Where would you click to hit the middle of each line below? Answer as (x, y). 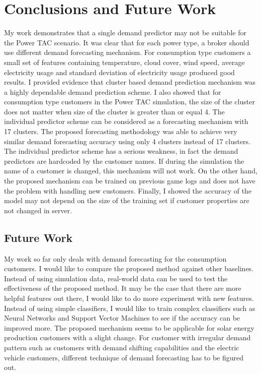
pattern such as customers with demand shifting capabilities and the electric (122, 347)
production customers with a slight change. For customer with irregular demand (127, 337)
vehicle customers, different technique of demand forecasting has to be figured (124, 357)
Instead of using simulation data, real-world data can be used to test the (116, 278)
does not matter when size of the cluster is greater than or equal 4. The (114, 111)
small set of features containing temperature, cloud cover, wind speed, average (124, 62)
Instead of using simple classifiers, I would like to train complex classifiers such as (130, 308)
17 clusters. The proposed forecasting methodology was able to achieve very (121, 131)
